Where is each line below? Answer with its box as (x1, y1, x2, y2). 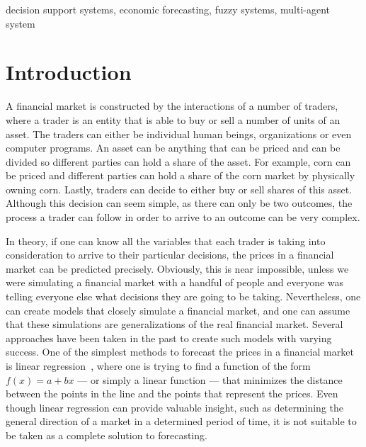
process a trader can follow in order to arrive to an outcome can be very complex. (6, 210, 360, 225)
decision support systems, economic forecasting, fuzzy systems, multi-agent (6, 2, 331, 16)
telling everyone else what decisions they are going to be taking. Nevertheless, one (6, 289, 361, 304)
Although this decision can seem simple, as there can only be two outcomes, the (6, 196, 353, 210)
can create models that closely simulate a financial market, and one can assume (6, 302, 350, 317)
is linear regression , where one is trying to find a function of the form (6, 358, 311, 373)
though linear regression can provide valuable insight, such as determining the (6, 400, 343, 414)
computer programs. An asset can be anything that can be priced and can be (6, 140, 341, 155)
